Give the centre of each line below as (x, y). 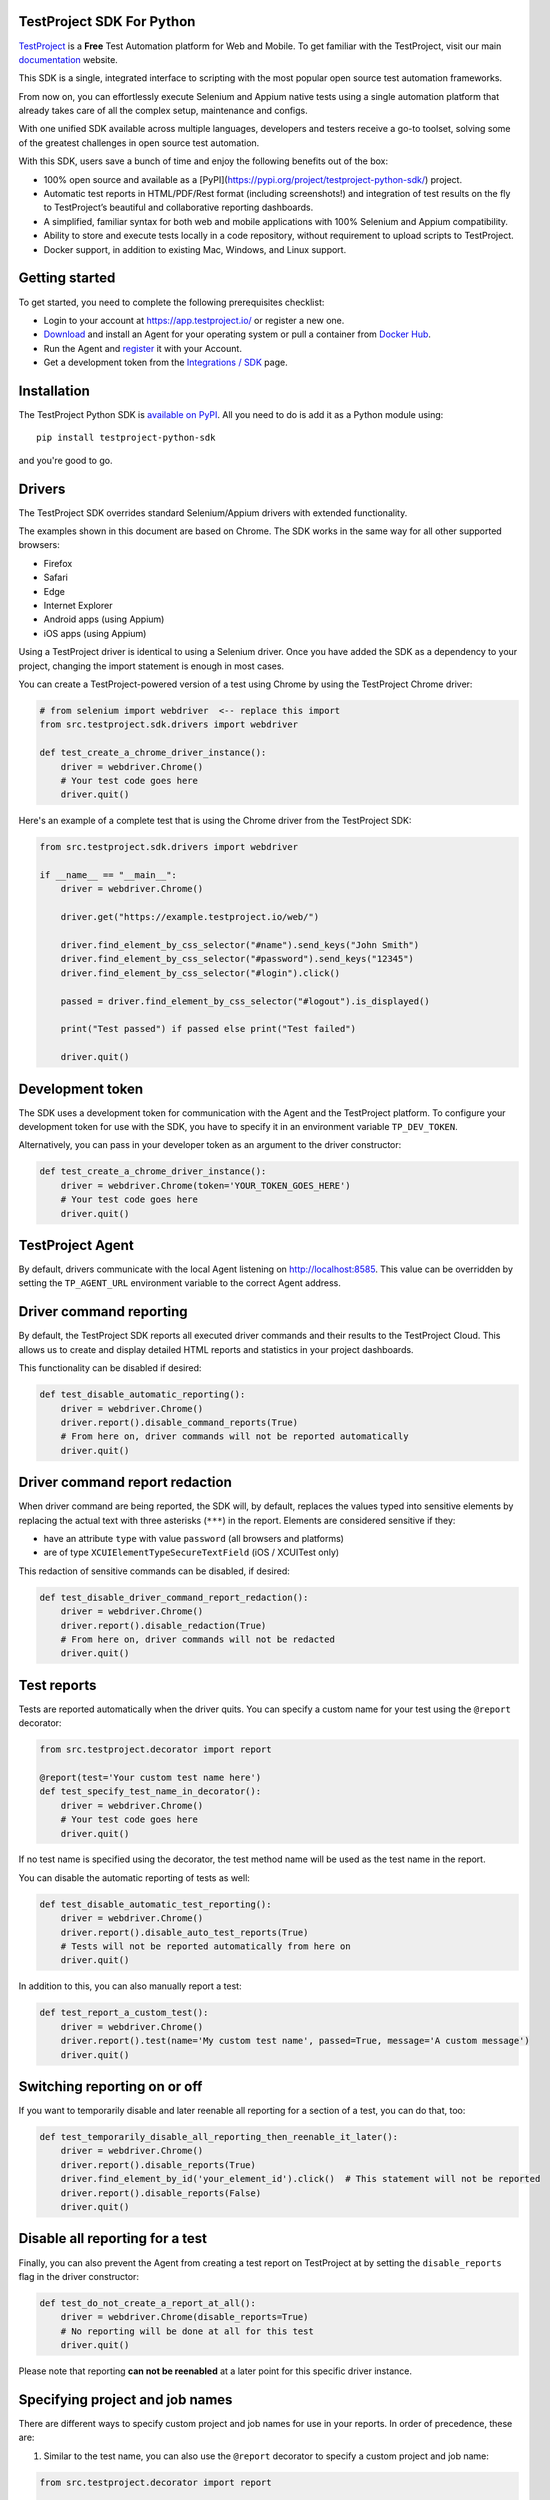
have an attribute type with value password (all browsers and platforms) (194, 1538)
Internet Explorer (78, 605)
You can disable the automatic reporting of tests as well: (134, 1877)
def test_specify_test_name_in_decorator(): (150, 1791)
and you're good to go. (65, 460)
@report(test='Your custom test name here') (150, 1777)
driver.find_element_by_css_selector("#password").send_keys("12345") (237, 959)
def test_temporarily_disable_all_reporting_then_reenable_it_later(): (219, 2137)
